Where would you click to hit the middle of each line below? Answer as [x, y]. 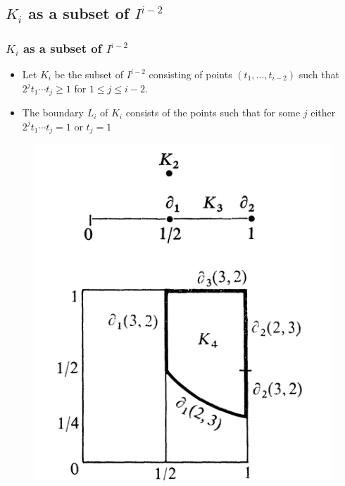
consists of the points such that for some [213, 113]
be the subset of [89, 74]
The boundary [53, 113]
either [323, 113]
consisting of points [190, 74]
